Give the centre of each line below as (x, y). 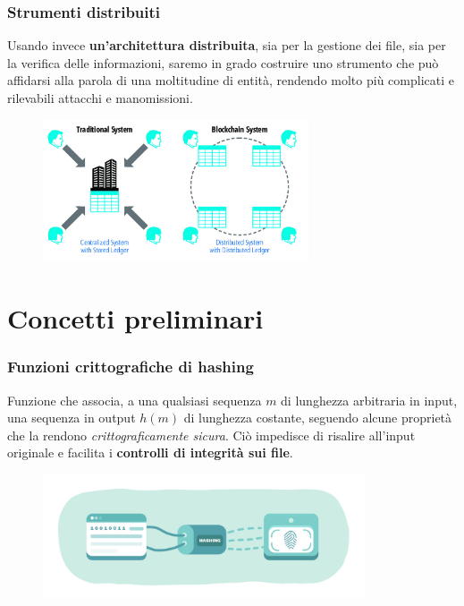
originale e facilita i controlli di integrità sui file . (150, 452)
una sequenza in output (72, 418)
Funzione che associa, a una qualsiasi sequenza (135, 400)
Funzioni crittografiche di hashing (131, 367)
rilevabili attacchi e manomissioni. (100, 98)
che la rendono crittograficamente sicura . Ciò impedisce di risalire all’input (211, 435)
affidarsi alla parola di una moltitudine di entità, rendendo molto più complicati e (231, 80)
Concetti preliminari (135, 318)
